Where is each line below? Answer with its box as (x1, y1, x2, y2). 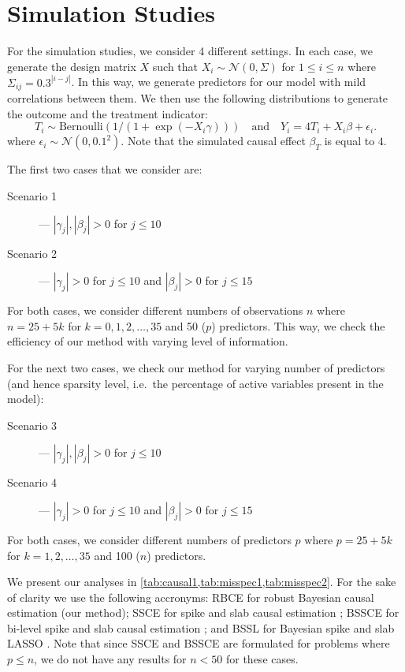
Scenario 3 (7, 416, 58, 433)
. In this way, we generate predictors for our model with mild (71, 73, 366, 90)
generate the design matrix (7, 58, 136, 74)
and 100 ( (94, 547, 140, 563)
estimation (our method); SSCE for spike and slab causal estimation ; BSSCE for (7, 604, 399, 621)
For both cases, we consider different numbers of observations (7, 302, 303, 319)
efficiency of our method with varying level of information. (7, 333, 288, 349)
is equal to (324, 133, 375, 149)
